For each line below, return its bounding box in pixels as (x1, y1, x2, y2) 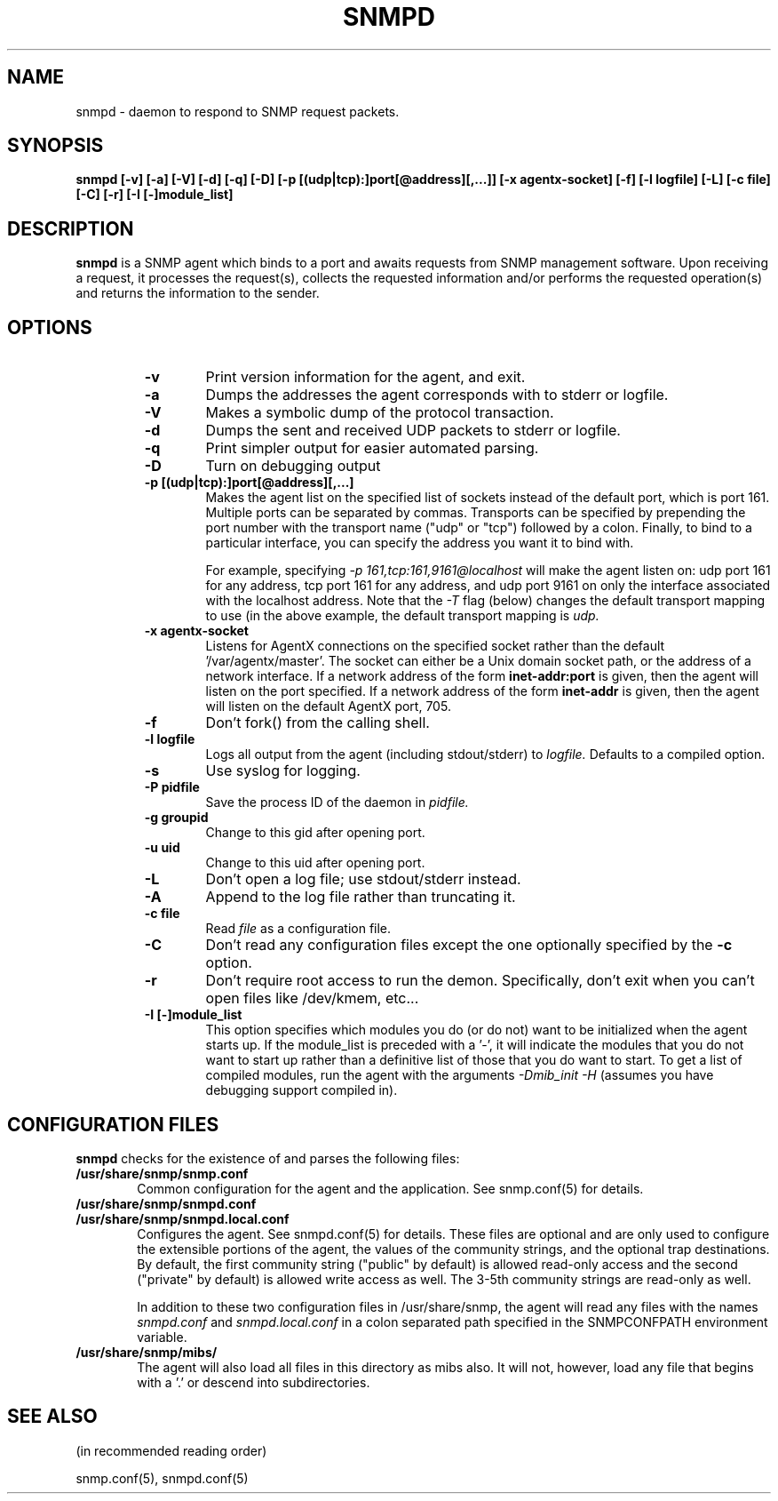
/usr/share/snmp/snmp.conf (75, 1165, 249, 1181)
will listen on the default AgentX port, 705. (205, 699, 451, 715)
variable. (137, 1329, 187, 1345)
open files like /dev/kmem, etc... (205, 989, 419, 1008)
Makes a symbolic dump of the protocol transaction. (205, 403, 554, 422)
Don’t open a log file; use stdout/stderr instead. (205, 870, 521, 889)
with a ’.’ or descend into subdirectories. (137, 1374, 370, 1390)
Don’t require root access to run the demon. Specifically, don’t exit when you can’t (205, 971, 755, 990)
